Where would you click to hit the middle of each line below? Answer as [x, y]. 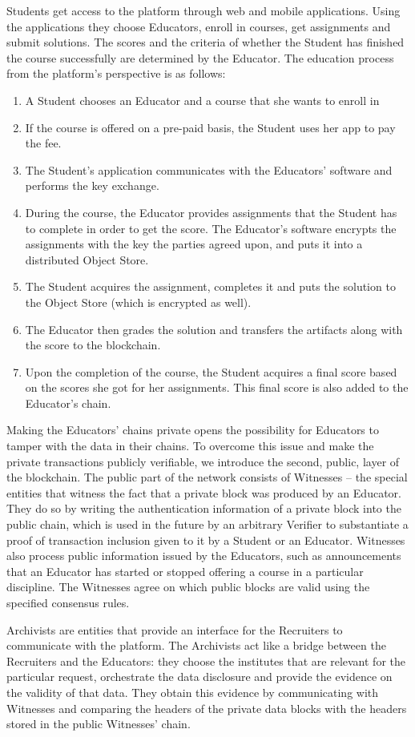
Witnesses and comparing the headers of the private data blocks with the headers [207, 708]
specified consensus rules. [68, 602]
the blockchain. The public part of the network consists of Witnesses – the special [207, 477]
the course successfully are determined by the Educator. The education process [200, 57]
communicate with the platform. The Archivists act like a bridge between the [196, 645]
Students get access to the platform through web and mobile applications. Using [203, 10]
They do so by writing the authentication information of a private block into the [204, 508]
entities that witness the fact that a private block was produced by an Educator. [204, 492]
